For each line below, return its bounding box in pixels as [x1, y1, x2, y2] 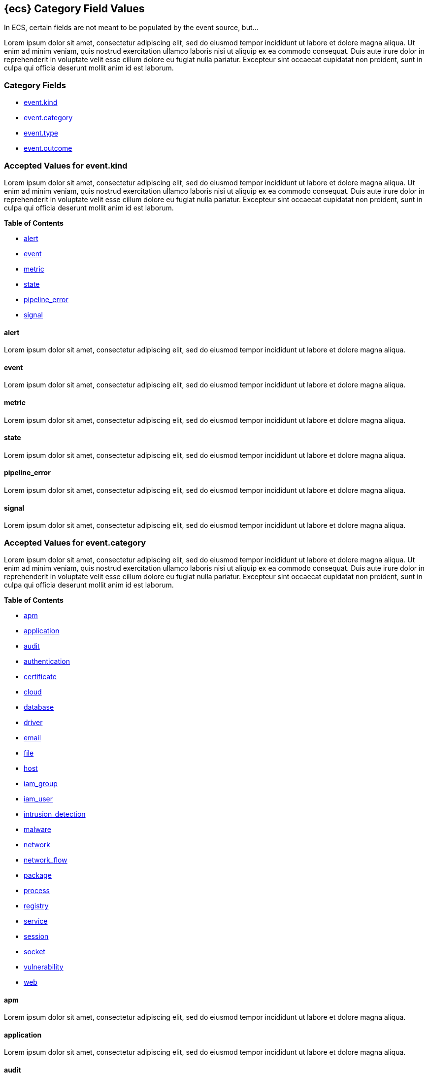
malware [24, 825, 52, 833]
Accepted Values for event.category [4, 537, 146, 548]
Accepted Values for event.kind [4, 160, 128, 171]
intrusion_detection [24, 809, 86, 818]
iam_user [24, 794, 53, 803]
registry [24, 901, 49, 910]
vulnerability [24, 962, 64, 971]
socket [24, 947, 45, 956]
